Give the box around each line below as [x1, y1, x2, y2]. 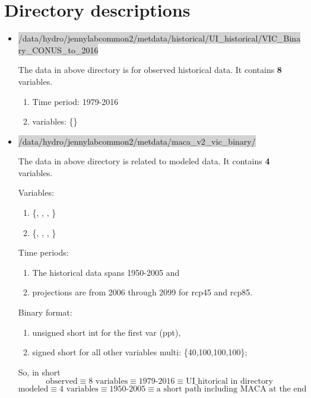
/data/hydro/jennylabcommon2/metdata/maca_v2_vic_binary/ [18, 135, 256, 147]
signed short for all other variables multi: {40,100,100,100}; [32, 346, 247, 358]
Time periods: [18, 246, 69, 259]
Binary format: [18, 306, 72, 319]
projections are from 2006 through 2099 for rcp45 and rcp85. [32, 286, 253, 298]
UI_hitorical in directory [186, 377, 273, 386]
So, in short [18, 365, 61, 378]
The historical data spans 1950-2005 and [32, 266, 180, 278]
